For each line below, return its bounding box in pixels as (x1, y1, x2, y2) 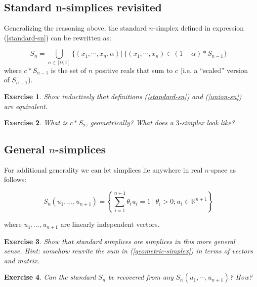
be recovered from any (108, 272, 173, 282)
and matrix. (4, 255, 40, 265)
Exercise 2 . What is (4, 117, 68, 128)
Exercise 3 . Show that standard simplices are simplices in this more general (4, 236, 235, 246)
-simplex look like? (179, 117, 235, 128)
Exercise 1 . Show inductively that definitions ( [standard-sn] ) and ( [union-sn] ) (4, 91, 242, 101)
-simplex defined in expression (153, 23, 244, 33)
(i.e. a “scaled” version (180, 65, 248, 75)
